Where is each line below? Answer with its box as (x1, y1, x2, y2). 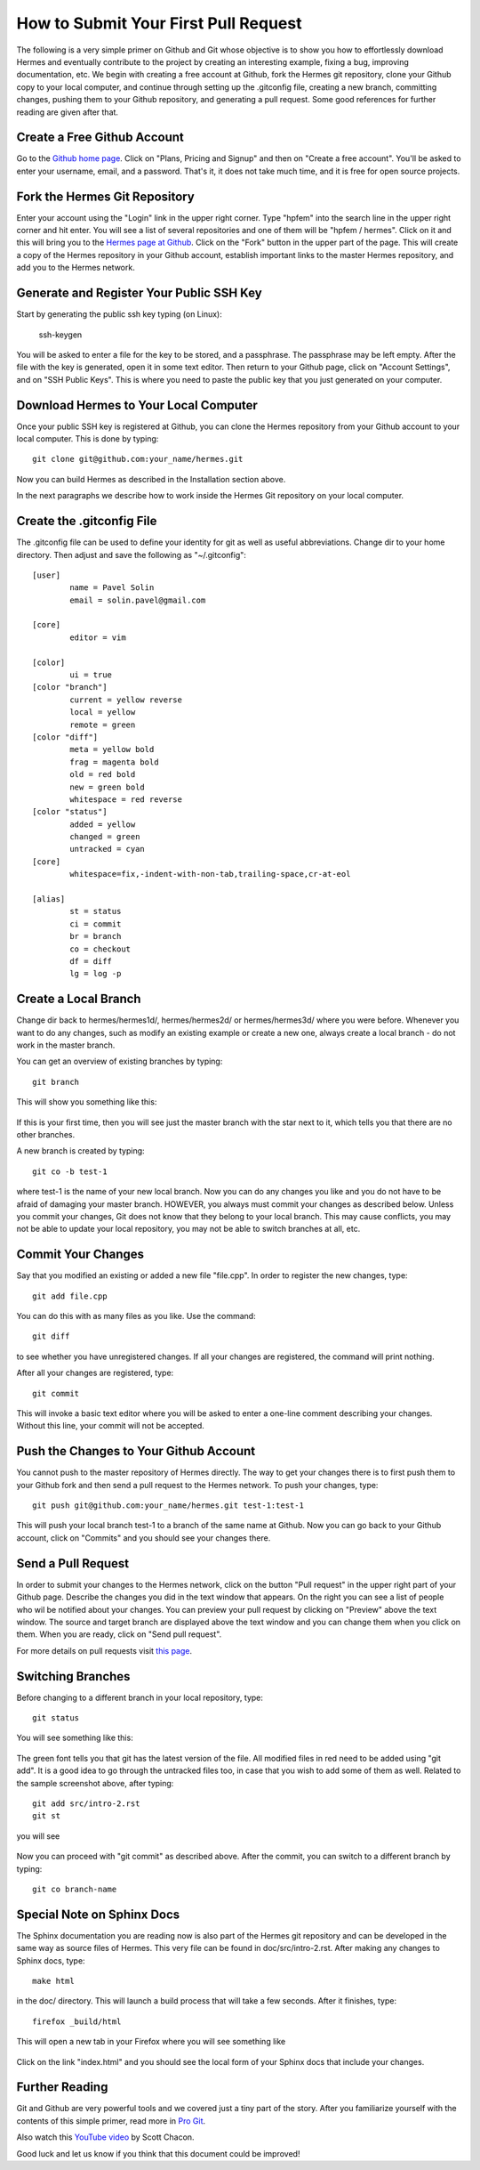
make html (32, 1976, 75, 1987)
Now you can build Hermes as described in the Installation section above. (16, 474, 286, 484)
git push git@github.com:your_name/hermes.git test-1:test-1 (32, 1501, 304, 1510)
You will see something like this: (16, 1732, 133, 1744)
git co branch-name (32, 1883, 117, 1894)
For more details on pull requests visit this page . (16, 1645, 193, 1656)
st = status (69, 906, 122, 917)
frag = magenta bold (69, 757, 159, 767)
